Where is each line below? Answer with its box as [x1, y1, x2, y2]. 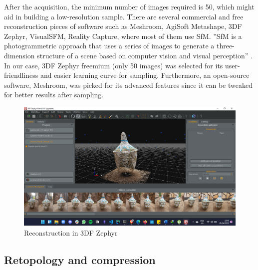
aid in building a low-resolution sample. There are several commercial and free [4, 11, 244, 21]
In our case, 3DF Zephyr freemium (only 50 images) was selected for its [4, 60, 223, 70]
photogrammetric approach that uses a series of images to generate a [4, 40, 215, 51]
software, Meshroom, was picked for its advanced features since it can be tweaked [4, 79, 253, 90]
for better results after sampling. [4, 89, 104, 100]
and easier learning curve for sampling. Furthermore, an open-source [40, 70, 250, 80]
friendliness [4, 70, 38, 80]
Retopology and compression [4, 252, 156, 267]
